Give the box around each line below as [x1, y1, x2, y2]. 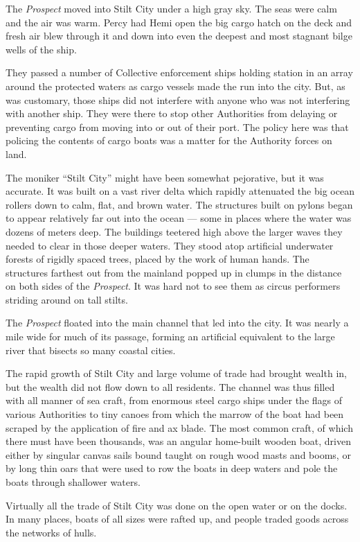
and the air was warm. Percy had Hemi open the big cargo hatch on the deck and [6, 15, 352, 29]
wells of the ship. [6, 42, 77, 56]
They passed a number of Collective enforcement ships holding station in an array [6, 65, 353, 80]
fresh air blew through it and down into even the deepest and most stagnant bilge [6, 28, 352, 43]
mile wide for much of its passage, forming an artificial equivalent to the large [6, 329, 335, 344]
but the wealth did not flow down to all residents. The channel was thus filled [6, 379, 335, 394]
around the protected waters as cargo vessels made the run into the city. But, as [6, 78, 345, 93]
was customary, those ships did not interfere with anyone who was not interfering [6, 92, 350, 107]
